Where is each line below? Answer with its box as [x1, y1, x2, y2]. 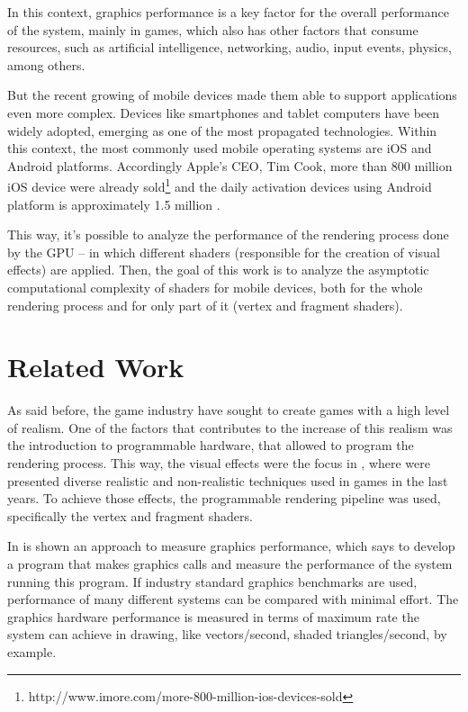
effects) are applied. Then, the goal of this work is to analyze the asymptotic [7, 260, 429, 279]
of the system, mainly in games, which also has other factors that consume [7, 20, 418, 39]
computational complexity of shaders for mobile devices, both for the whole [7, 277, 423, 296]
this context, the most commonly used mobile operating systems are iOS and [7, 139, 432, 158]
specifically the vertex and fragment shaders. [7, 506, 253, 525]
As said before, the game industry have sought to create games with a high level [7, 401, 450, 419]
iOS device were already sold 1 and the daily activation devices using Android [7, 175, 432, 195]
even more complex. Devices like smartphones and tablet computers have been [7, 103, 440, 122]
